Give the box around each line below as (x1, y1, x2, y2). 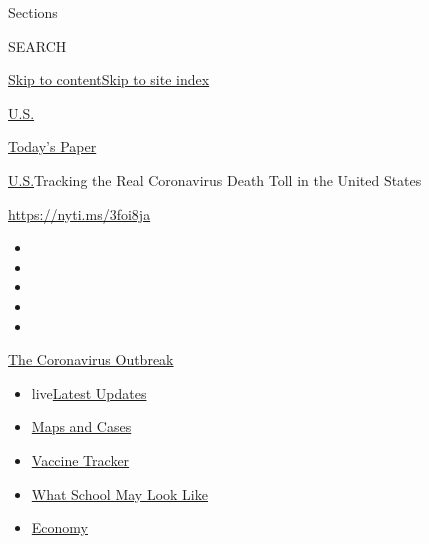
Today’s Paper (8, 136, 97, 157)
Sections (8, 2, 58, 22)
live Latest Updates (31, 382, 147, 403)
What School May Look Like (31, 483, 208, 504)
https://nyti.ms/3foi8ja (8, 203, 151, 224)
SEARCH (8, 35, 67, 56)
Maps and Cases (31, 416, 132, 437)
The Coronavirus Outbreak (8, 349, 174, 370)
